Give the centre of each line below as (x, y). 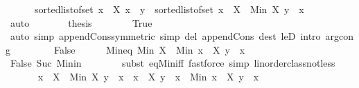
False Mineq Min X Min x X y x (149, 49)
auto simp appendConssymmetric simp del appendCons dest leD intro (165, 36)
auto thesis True (81, 22)
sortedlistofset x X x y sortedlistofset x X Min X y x (169, 9)
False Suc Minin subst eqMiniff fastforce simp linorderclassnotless (173, 63)
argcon (340, 36)
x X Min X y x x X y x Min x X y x (148, 76)
